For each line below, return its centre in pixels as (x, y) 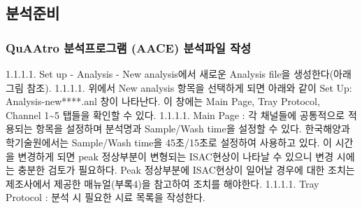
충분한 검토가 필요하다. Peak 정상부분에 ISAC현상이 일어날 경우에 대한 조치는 (186, 170)
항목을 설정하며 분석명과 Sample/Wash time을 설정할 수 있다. (169, 129)
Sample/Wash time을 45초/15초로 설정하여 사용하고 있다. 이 (202, 142)
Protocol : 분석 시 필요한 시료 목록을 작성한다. (106, 197)
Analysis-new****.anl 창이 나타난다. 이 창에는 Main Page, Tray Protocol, (163, 101)
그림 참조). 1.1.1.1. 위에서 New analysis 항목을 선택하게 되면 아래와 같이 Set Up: (179, 87)
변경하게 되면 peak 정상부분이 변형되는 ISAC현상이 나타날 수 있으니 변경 (176, 156)
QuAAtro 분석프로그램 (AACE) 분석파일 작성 (129, 47)
